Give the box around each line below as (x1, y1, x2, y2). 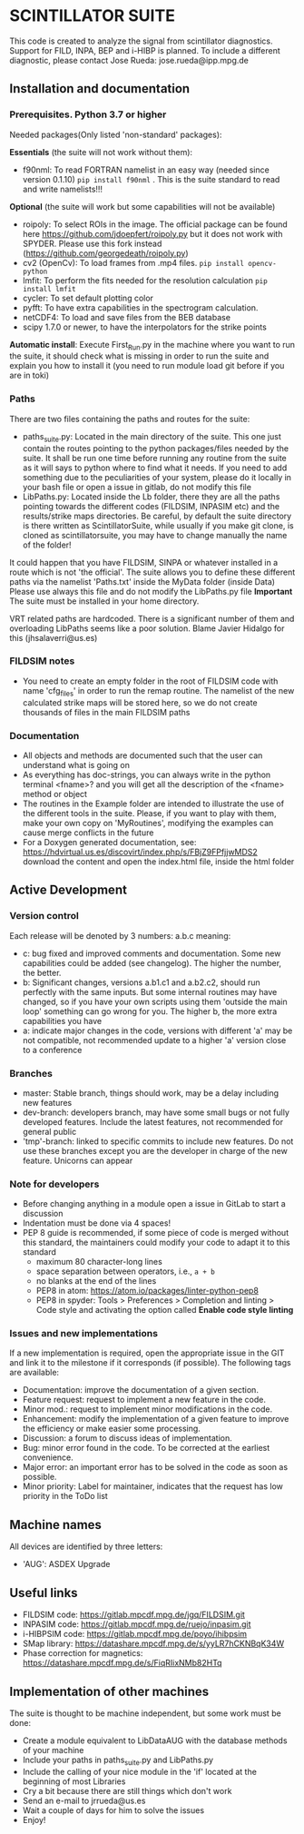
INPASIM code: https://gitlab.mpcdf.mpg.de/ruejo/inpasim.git (22, 1619, 251, 1630)
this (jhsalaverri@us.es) (9, 632, 98, 643)
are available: (9, 1367, 60, 1378)
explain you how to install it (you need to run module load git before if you (9, 360, 285, 371)
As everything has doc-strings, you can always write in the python (22, 769, 271, 780)
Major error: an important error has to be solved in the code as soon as (22, 1462, 289, 1473)
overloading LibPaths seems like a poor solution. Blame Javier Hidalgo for (9, 623, 285, 634)
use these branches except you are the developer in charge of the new (22, 1145, 288, 1156)
